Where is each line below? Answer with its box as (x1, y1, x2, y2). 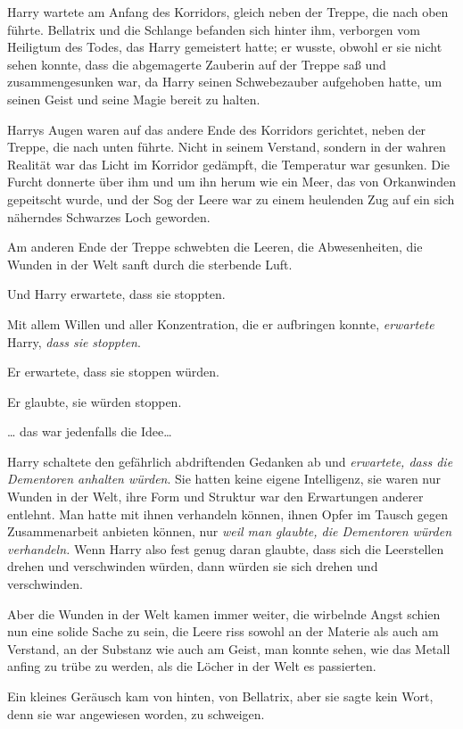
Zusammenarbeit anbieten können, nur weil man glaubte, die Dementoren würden (7, 522, 452, 541)
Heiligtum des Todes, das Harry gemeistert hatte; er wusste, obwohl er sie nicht (7, 37, 442, 56)
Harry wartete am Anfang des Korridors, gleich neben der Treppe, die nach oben (7, 3, 449, 21)
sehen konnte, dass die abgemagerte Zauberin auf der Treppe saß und (7, 54, 386, 73)
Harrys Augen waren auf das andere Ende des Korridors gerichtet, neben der (7, 120, 426, 138)
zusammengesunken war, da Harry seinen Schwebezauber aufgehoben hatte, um (7, 72, 442, 91)
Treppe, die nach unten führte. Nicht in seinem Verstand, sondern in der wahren (7, 137, 446, 156)
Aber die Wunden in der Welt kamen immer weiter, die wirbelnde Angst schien (7, 604, 441, 623)
